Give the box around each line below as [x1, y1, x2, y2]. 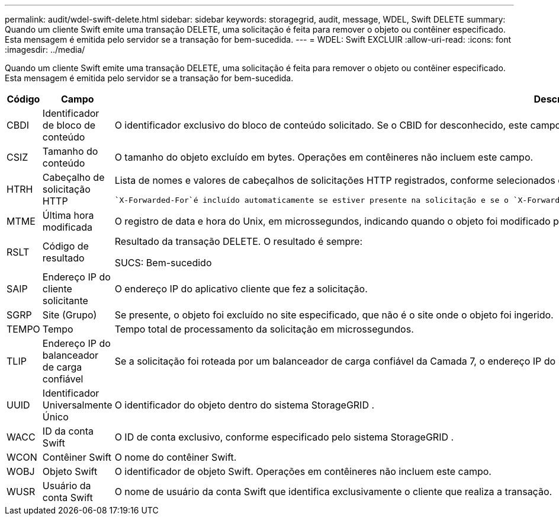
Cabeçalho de [42, 171, 105, 183]
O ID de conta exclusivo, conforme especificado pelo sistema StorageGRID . [114, 431, 454, 443]
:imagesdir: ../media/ [5, 44, 85, 55]
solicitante [42, 295, 88, 307]
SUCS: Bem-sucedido [114, 257, 212, 269]
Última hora [42, 209, 94, 221]
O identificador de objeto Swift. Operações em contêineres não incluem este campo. [114, 465, 491, 477]
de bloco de [42, 119, 96, 131]
